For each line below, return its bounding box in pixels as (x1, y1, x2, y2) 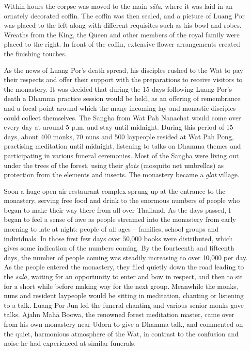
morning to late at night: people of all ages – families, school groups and (4, 224, 219, 234)
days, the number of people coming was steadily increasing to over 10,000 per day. (4, 252, 248, 262)
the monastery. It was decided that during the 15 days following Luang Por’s (4, 84, 232, 94)
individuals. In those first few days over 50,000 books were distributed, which (4, 233, 233, 243)
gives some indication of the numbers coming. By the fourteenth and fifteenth (4, 243, 234, 253)
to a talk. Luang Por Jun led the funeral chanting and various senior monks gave (4, 300, 244, 310)
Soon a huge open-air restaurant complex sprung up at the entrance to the (4, 185, 225, 196)
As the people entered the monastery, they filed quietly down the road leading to (4, 262, 244, 272)
